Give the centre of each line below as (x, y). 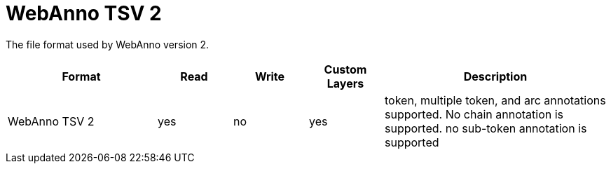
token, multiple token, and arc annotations (495, 100)
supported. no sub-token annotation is (486, 128)
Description (495, 76)
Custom (345, 69)
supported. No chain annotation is (474, 114)
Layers (345, 83)
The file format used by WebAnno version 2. (108, 44)
